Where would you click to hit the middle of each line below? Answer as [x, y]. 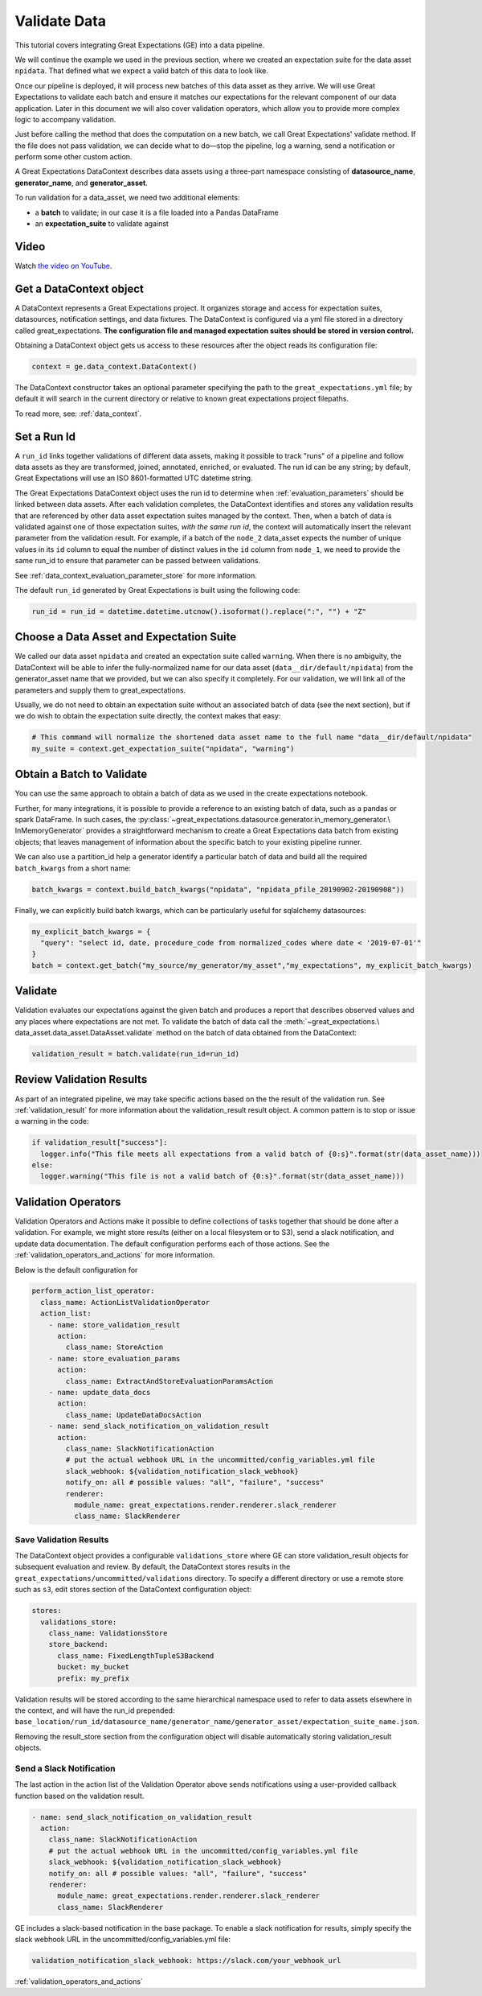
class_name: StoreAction [114, 1347]
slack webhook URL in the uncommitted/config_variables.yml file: [123, 1940]
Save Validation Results [62, 1539]
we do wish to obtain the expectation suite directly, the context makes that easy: [148, 716]
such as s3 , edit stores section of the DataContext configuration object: [133, 1590]
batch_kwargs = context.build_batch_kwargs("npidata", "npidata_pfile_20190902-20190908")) [218, 889]
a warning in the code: [52, 1121]
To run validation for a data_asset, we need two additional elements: [127, 198]
